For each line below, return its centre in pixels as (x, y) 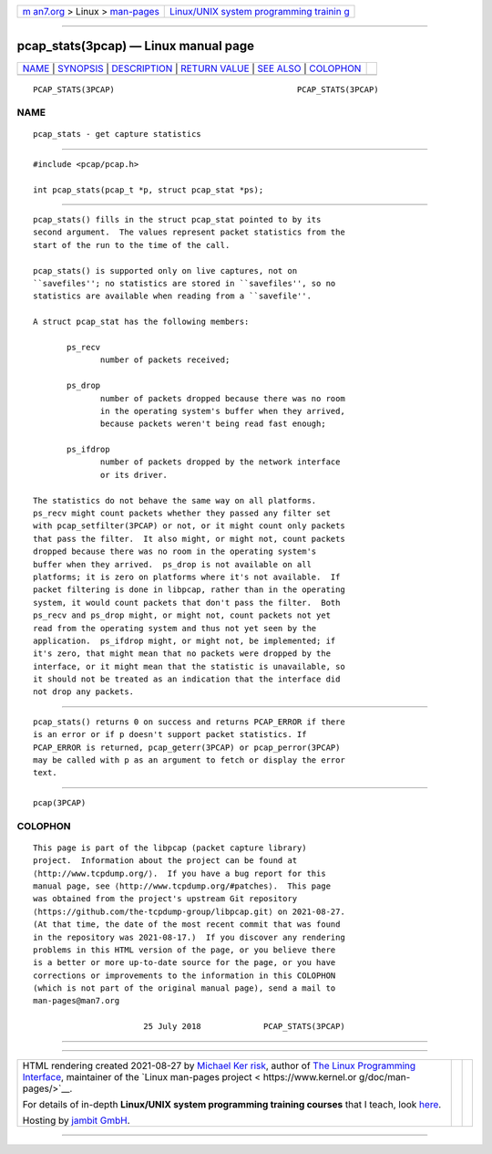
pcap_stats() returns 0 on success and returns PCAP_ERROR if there (189, 722)
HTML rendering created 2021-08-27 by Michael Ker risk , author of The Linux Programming (219, 1066)
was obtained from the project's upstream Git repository (165, 899)
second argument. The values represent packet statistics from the (189, 232)
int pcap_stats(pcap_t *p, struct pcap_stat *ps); (149, 190)
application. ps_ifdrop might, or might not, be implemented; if (184, 640)
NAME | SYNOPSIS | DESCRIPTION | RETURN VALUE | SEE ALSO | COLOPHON (192, 68)
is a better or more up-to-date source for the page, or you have (184, 963)
